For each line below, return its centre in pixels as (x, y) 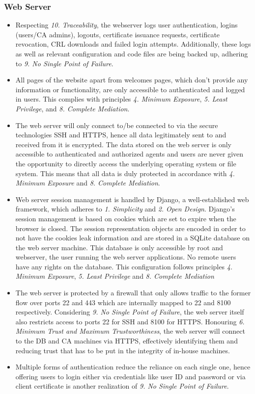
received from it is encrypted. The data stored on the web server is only (123, 144)
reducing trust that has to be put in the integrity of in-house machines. (123, 350)
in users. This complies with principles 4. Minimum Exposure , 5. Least (121, 99)
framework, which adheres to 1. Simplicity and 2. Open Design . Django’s (125, 209)
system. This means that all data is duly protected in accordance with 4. (125, 173)
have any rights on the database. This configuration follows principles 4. (124, 266)
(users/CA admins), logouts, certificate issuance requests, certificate (118, 34)
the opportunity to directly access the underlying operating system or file (126, 163)
